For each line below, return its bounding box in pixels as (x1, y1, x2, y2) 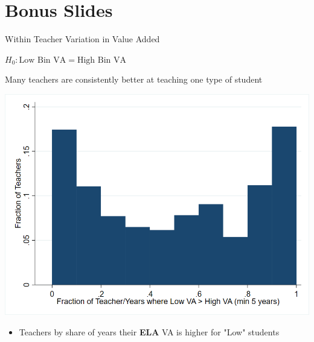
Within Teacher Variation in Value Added (5, 33, 160, 45)
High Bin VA (77, 55, 127, 65)
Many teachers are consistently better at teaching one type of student (5, 73, 263, 86)
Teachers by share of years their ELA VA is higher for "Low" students (19, 326, 280, 338)
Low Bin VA (19, 55, 66, 65)
